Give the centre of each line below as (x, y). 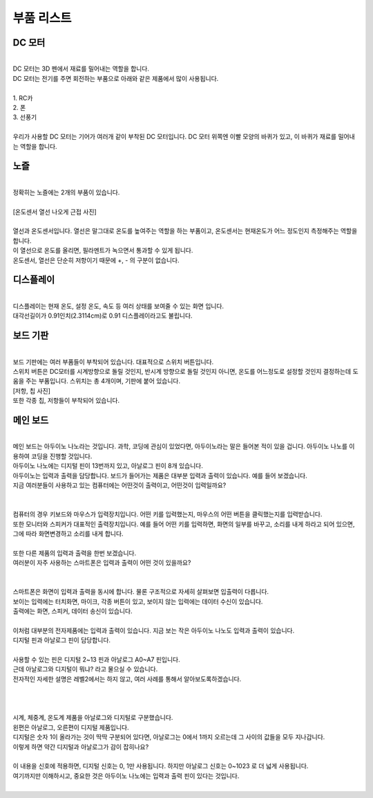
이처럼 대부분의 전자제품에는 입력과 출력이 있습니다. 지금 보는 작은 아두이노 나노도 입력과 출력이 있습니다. (154, 631)
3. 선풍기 (25, 117)
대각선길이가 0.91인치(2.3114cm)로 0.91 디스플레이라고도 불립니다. (103, 316)
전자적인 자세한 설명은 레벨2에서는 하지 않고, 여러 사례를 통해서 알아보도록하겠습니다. (127, 679)
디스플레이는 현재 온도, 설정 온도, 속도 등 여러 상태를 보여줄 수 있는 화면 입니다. (118, 306)
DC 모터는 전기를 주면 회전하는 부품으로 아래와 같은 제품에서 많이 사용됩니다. (116, 78)
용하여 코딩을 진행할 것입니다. (52, 456)
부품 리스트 (42, 18)
